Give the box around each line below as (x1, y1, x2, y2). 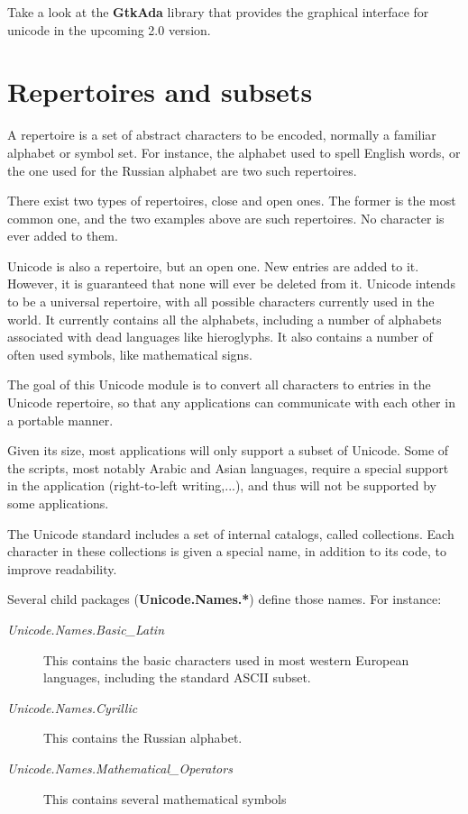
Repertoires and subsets (7, 73, 313, 110)
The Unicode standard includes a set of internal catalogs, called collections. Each (7, 524, 454, 543)
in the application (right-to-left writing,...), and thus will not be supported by (7, 476, 436, 495)
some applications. (7, 494, 109, 512)
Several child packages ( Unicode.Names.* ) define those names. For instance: (7, 590, 442, 608)
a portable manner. (7, 410, 114, 429)
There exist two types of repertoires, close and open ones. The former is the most (7, 191, 456, 210)
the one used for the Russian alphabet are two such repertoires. (7, 160, 357, 179)
